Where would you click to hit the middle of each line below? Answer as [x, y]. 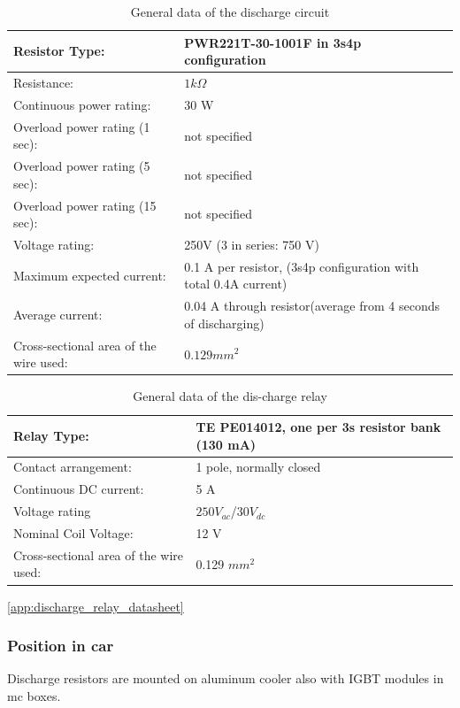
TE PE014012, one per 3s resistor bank [318, 427]
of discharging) [224, 323]
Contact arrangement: [73, 467]
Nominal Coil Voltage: [73, 533]
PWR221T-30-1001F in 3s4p [273, 42]
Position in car [61, 646]
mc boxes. [34, 695]
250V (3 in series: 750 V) [252, 245]
